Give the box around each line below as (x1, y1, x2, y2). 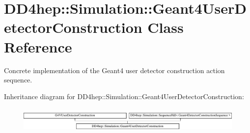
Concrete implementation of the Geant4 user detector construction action (4, 65, 225, 75)
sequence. (4, 75, 32, 85)
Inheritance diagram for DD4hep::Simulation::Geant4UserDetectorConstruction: (4, 91, 244, 101)
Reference (4, 36, 72, 56)
